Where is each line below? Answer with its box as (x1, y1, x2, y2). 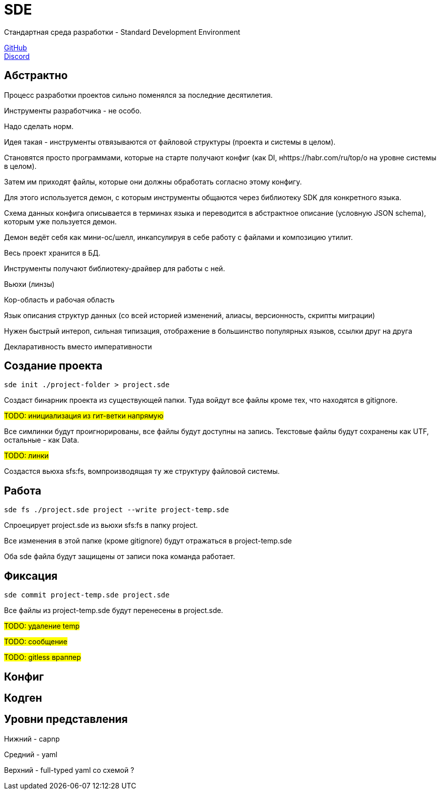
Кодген (4, 691, 42, 704)
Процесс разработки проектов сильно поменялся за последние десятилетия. (4, 90, 273, 99)
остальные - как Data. (4, 436, 80, 445)
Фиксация (4, 569, 58, 582)
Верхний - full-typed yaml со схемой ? (4, 765, 134, 774)
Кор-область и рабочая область (4, 295, 115, 304)
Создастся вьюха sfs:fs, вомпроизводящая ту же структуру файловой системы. (4, 467, 280, 476)
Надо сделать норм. (4, 121, 74, 131)
